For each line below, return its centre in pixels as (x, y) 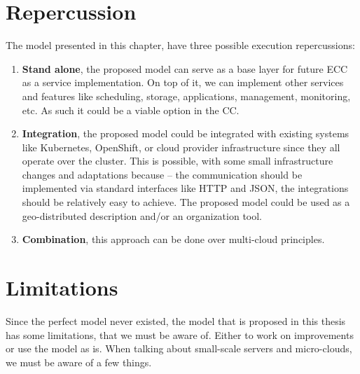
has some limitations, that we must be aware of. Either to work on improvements (180, 334)
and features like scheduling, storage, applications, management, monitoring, (186, 96)
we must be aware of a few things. (79, 362)
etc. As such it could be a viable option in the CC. (131, 110)
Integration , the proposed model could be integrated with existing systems (186, 133)
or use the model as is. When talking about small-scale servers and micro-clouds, (179, 348)
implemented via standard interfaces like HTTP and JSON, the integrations (185, 188)
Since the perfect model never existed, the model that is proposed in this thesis (176, 320)
